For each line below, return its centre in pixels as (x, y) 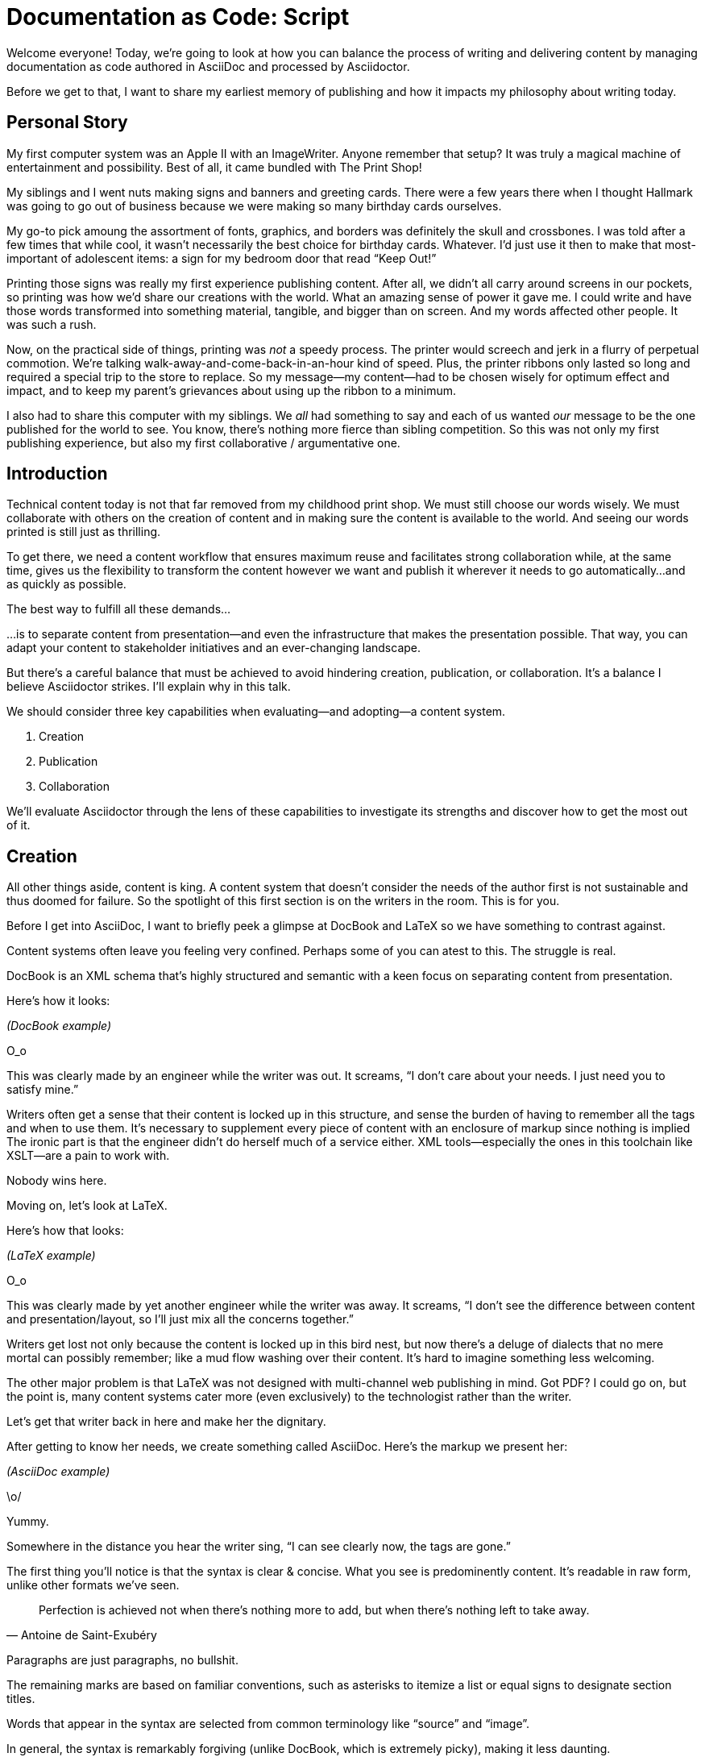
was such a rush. (52, 324)
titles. (21, 1699)
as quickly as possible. (66, 584)
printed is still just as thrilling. (84, 532)
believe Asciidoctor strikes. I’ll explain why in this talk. (149, 687)
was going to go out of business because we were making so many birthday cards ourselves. (254, 206)
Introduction (57, 474)
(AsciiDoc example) (58, 1472)
